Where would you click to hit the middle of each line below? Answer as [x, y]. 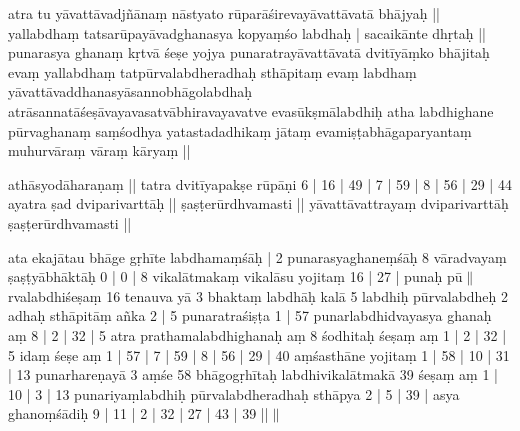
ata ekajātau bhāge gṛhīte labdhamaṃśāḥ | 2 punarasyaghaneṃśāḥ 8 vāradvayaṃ [257, 256]
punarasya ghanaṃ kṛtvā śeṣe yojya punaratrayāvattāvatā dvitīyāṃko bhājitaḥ [249, 52]
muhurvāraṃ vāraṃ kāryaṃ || [99, 150]
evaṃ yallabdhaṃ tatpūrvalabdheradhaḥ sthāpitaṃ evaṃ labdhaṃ [212, 71]
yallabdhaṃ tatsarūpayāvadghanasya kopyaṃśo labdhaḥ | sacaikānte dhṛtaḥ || [247, 32]
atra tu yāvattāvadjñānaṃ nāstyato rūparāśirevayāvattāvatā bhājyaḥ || [224, 13]
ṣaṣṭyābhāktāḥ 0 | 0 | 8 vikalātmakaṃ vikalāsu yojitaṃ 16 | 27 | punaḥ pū [235, 276]
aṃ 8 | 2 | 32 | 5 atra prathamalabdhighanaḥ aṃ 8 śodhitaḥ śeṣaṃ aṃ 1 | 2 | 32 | [257, 334]
